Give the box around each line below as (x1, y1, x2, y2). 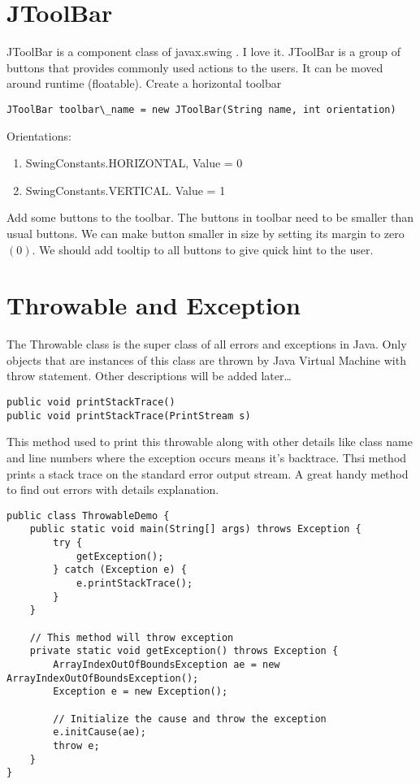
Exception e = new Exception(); (53, 686, 228, 698)
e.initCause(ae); (53, 726, 146, 739)
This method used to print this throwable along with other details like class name (6, 433, 413, 450)
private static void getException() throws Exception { (29, 645, 339, 657)
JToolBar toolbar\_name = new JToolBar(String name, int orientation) (6, 103, 396, 115)
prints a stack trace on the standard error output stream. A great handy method (6, 465, 409, 482)
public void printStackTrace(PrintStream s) (6, 409, 251, 422)
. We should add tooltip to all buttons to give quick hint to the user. (32, 240, 374, 258)
